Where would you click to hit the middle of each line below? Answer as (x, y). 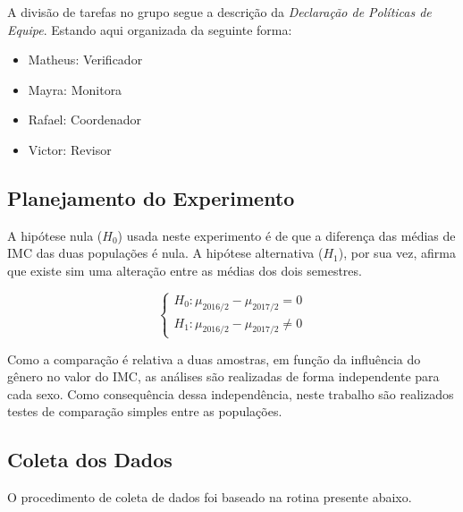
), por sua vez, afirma (397, 253)
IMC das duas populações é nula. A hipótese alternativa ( (165, 253)
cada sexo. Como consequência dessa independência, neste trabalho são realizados (231, 393)
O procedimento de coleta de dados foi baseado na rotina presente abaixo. (210, 497)
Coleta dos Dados (90, 460)
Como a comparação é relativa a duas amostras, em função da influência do (214, 358)
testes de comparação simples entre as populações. (145, 411)
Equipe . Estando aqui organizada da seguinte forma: (150, 29)
